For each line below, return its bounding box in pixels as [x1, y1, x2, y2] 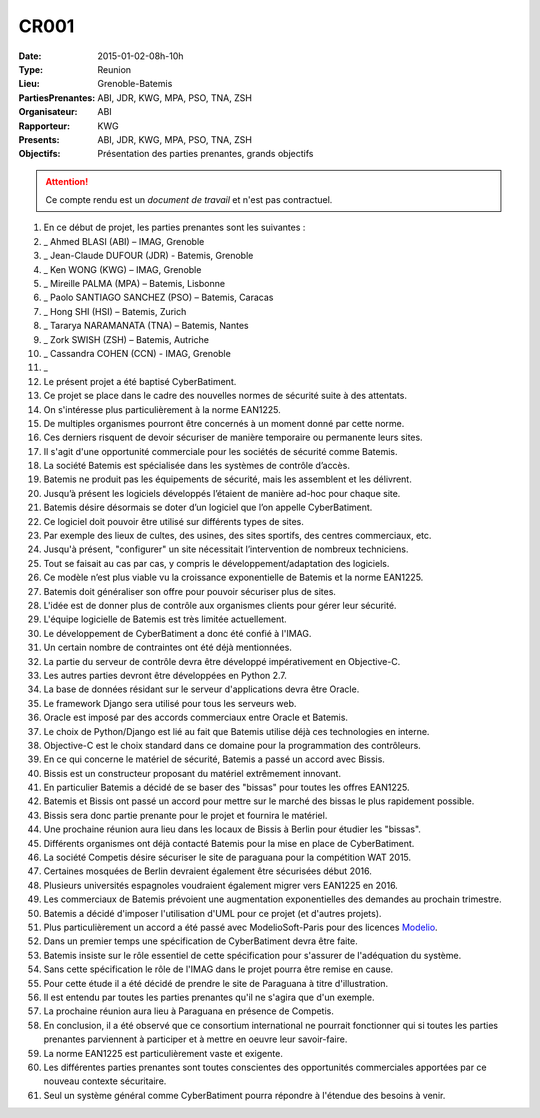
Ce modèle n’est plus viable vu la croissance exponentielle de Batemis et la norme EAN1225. [43, 571, 424, 584]
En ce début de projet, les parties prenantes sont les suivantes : [43, 221, 306, 234]
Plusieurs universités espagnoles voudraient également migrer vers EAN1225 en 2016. [43, 879, 399, 891]
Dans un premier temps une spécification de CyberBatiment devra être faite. [43, 935, 359, 947]
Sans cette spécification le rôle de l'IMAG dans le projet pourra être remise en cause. [43, 963, 394, 975]
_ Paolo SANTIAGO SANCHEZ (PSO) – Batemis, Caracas [43, 291, 274, 304]
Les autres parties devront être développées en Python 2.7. [43, 669, 287, 681]
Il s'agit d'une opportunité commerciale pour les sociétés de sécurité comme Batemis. [43, 445, 398, 457]
